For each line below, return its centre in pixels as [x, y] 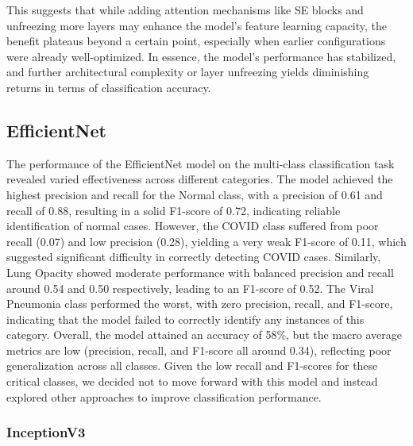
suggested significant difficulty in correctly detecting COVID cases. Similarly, [194, 257]
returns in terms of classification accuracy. [109, 87]
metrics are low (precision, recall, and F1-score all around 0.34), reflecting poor [199, 350]
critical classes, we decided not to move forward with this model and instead [192, 381]
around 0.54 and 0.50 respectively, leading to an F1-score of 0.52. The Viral [190, 288]
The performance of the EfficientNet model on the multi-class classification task [201, 163]
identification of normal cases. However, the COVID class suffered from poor [193, 226]
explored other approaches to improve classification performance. [164, 396]
